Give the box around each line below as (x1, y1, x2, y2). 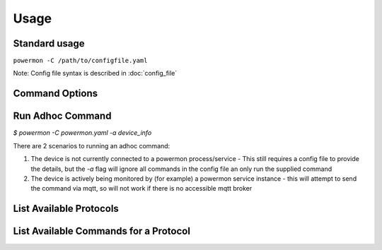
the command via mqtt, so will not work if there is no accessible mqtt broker (30, 184, 253, 193)
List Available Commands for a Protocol (13, 225, 191, 237)
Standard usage (13, 37, 85, 49)
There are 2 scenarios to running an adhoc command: (13, 141, 170, 150)
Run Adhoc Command (13, 110, 112, 122)
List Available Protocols (13, 203, 120, 215)
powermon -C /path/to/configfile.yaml (13, 56, 148, 65)
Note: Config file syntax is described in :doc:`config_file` (13, 69, 178, 78)
